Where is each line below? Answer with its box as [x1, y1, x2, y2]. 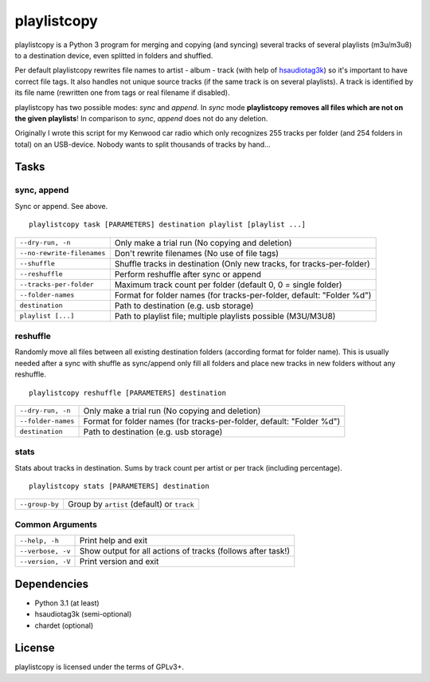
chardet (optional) [34, 621, 94, 630]
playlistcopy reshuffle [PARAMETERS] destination [29, 388, 227, 397]
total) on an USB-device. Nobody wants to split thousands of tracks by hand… [14, 140, 271, 149]
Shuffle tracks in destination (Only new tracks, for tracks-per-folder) [114, 258, 370, 269]
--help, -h [19, 536, 60, 545]
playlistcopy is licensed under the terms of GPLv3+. [14, 662, 185, 672]
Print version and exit [79, 556, 159, 567]
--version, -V [19, 557, 71, 566]
